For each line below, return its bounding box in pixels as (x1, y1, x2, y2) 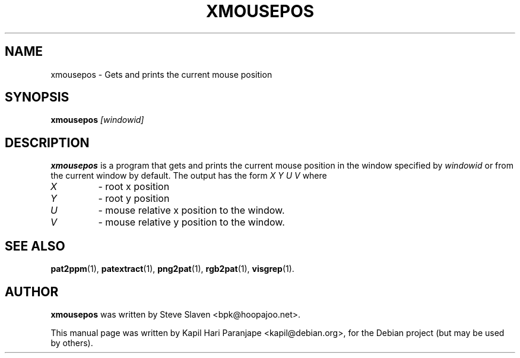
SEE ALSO (5, 238, 65, 254)
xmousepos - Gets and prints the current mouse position (50, 69, 272, 80)
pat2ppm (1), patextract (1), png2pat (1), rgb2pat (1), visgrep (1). (50, 264, 294, 274)
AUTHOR (5, 284, 59, 299)
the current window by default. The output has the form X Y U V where (50, 170, 327, 181)
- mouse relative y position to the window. (98, 216, 285, 229)
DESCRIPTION (5, 135, 90, 150)
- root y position (98, 192, 170, 205)
